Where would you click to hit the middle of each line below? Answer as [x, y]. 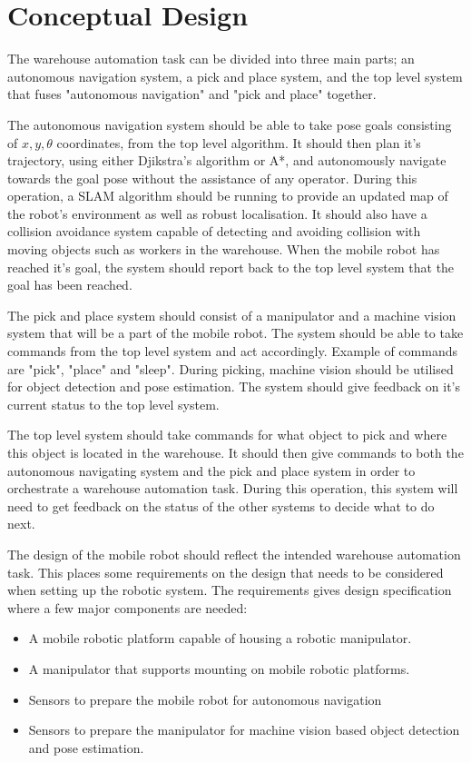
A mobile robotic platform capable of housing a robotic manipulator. [220, 638]
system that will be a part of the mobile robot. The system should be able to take [235, 333]
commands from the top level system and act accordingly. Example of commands [232, 351]
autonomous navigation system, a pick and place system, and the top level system [235, 76]
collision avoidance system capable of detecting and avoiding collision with [214, 231]
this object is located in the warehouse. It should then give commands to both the [235, 452]
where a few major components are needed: [128, 607]
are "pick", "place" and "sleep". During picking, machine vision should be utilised [231, 368]
